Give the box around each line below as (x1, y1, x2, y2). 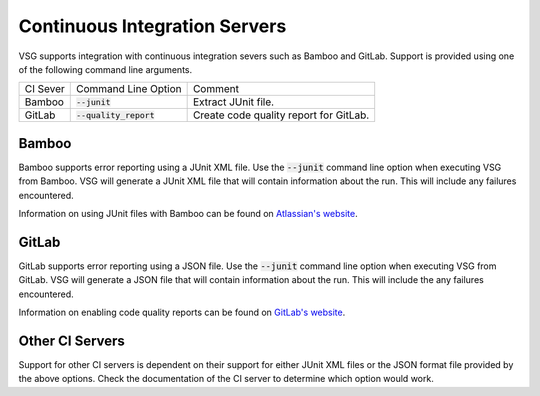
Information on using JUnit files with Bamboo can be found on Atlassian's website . (18, 208, 359, 220)
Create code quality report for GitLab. (192, 108, 370, 122)
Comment (192, 82, 240, 96)
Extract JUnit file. (192, 95, 275, 109)
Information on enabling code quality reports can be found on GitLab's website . (18, 306, 346, 319)
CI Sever (24, 82, 65, 96)
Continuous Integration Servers (18, 15, 287, 37)
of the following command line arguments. (18, 63, 193, 75)
